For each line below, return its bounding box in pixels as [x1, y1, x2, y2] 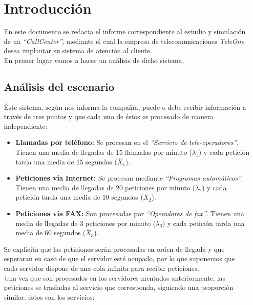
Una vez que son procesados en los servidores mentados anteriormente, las [4, 272, 226, 283]
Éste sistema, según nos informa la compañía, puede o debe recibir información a [4, 102, 246, 112]
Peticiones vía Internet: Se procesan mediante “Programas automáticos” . [15, 173, 243, 183]
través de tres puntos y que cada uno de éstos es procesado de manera [4, 111, 213, 122]
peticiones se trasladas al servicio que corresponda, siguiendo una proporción [4, 282, 233, 292]
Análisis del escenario [4, 79, 115, 94]
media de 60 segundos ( [15, 227, 86, 238]
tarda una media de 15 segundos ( [15, 156, 117, 166]
